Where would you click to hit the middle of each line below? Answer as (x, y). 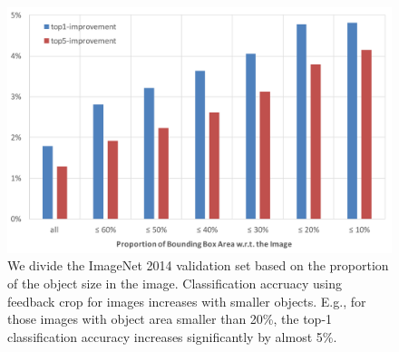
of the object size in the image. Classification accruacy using (175, 283)
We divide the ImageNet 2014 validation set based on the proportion (198, 265)
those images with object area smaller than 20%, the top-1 (170, 319)
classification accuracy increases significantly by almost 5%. (172, 336)
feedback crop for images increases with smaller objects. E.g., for (187, 301)
